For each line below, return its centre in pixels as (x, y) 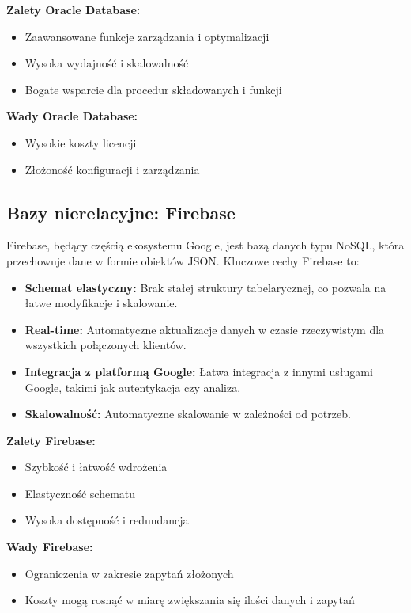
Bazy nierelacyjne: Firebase (121, 212)
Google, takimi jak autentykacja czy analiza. (133, 387)
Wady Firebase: (50, 547)
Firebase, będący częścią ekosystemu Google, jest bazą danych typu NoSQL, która (205, 245)
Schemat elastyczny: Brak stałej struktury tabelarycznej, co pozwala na (205, 287)
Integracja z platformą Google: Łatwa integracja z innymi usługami (199, 371)
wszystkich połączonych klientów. (106, 345)
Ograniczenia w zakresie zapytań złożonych (129, 573)
